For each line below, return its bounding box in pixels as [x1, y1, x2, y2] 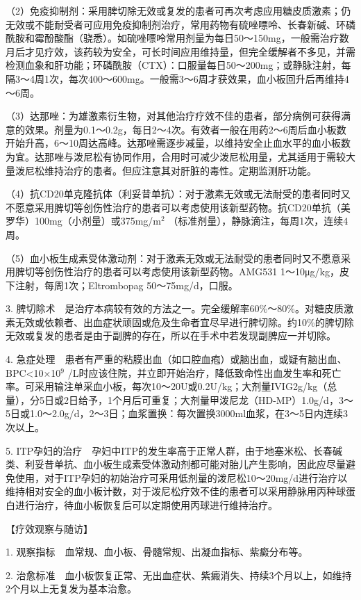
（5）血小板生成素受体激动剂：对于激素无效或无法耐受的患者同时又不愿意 [6, 250, 341, 265]
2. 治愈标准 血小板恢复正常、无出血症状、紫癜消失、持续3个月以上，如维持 [6, 567, 352, 582]
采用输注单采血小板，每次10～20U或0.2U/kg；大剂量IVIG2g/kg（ [34, 379, 328, 394]
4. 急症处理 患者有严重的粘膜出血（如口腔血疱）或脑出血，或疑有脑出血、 [6, 352, 347, 366]
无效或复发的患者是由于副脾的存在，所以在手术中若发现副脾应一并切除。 [6, 328, 336, 343]
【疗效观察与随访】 [6, 521, 93, 535]
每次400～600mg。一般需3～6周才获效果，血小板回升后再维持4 [68, 71, 349, 86]
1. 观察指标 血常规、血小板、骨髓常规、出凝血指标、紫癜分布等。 [6, 544, 308, 559]
